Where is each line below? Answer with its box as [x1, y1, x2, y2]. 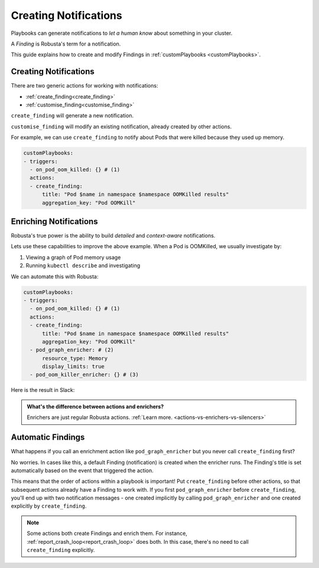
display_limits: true [42, 363, 105, 370]
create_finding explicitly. [27, 547, 95, 554]
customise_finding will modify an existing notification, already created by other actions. [11, 123, 232, 130]
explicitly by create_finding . [11, 502, 87, 509]
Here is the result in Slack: [11, 387, 75, 394]
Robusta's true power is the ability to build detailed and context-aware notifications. [11, 232, 216, 239]
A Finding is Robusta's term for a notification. [11, 40, 121, 47]
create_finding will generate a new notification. [11, 112, 134, 119]
